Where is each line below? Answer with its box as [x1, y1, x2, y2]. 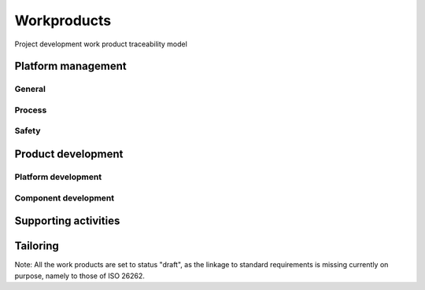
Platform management [14, 60, 127, 73]
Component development [14, 193, 115, 204]
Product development [14, 148, 124, 161]
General [14, 83, 46, 94]
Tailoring [14, 240, 59, 253]
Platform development [14, 171, 102, 182]
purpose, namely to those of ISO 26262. [14, 271, 146, 281]
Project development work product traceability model [14, 39, 188, 49]
